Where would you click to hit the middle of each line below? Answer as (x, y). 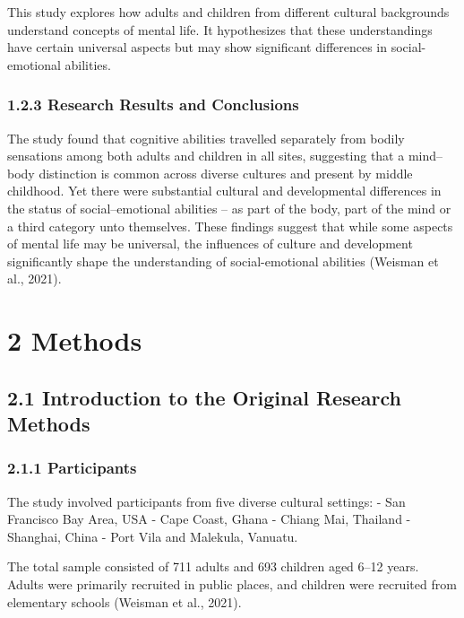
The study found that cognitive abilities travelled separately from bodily (206, 138)
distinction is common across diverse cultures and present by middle (226, 173)
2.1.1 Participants (72, 468)
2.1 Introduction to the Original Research (204, 397)
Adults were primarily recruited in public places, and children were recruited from (232, 584)
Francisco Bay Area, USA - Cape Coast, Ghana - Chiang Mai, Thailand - (209, 519)
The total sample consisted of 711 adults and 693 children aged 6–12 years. (213, 566)
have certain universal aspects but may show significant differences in (198, 47)
